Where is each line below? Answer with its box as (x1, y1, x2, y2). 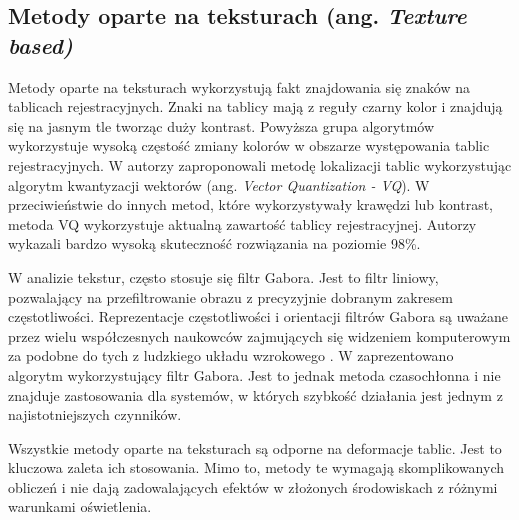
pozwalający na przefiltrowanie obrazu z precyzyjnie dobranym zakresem (8, 286, 453, 307)
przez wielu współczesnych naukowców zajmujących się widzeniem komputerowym (8, 325, 511, 346)
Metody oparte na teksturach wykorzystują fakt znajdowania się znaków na (8, 76, 470, 97)
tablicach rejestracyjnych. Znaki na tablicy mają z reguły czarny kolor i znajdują (8, 96, 503, 117)
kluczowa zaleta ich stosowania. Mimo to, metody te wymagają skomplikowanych (8, 457, 505, 478)
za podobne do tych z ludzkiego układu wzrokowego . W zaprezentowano (8, 345, 454, 366)
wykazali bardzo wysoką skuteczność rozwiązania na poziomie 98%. (8, 233, 421, 254)
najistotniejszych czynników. (8, 404, 182, 425)
